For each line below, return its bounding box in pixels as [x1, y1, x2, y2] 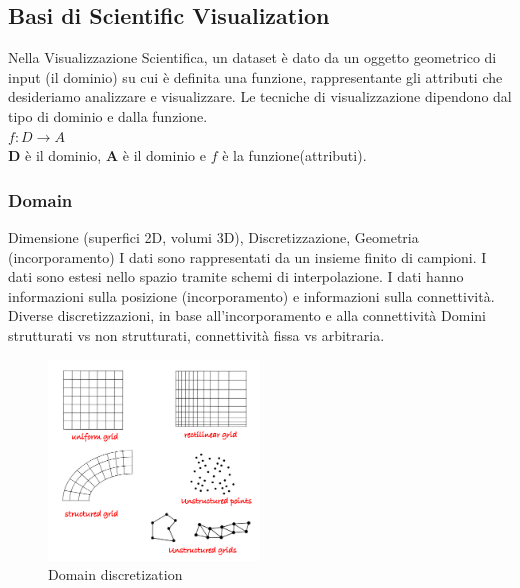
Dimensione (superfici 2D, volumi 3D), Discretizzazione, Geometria [8, 226, 419, 247]
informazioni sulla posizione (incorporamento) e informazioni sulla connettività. [8, 285, 495, 306]
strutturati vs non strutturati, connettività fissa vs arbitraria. [8, 324, 385, 345]
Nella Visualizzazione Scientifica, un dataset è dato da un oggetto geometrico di [8, 47, 497, 68]
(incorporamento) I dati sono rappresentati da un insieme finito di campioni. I [8, 246, 487, 267]
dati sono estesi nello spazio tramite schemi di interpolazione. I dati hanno [8, 266, 464, 287]
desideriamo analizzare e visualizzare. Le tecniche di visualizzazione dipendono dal [8, 86, 512, 107]
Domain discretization [48, 564, 183, 585]
